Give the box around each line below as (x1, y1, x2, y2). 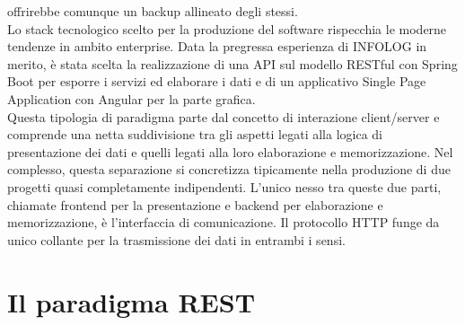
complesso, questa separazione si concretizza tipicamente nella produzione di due (7, 160, 451, 179)
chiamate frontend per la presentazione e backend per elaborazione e (7, 195, 383, 214)
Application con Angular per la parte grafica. (7, 89, 256, 108)
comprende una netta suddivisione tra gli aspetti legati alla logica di (7, 125, 382, 144)
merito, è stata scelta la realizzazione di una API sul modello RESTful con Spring (7, 54, 458, 73)
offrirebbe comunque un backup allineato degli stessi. (7, 2, 298, 20)
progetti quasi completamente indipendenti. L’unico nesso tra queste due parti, (7, 177, 442, 196)
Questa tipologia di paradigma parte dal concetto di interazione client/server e (7, 107, 440, 126)
